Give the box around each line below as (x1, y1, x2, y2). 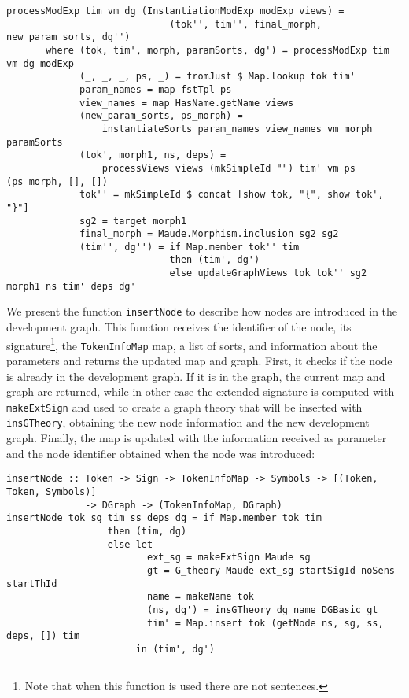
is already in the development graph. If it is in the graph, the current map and (6, 367, 385, 384)
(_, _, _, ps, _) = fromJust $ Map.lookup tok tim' (79, 71, 356, 83)
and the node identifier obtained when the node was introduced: (6, 445, 315, 461)
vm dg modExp (6, 57, 74, 69)
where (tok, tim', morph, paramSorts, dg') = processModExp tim (46, 44, 389, 56)
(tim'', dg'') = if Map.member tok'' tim (79, 241, 300, 253)
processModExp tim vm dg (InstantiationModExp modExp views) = (6, 6, 345, 17)
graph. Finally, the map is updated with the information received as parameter (6, 430, 387, 446)
